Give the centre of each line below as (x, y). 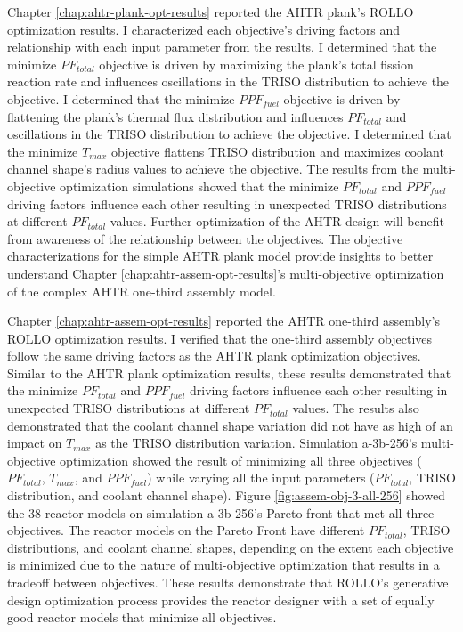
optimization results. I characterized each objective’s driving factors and (204, 29)
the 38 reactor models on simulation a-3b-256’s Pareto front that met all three (221, 512)
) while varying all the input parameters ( (261, 478)
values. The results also (356, 408)
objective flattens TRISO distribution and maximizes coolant (278, 151)
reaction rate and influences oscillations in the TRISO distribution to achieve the (228, 81)
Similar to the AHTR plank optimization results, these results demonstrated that (229, 373)
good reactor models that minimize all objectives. (142, 617)
